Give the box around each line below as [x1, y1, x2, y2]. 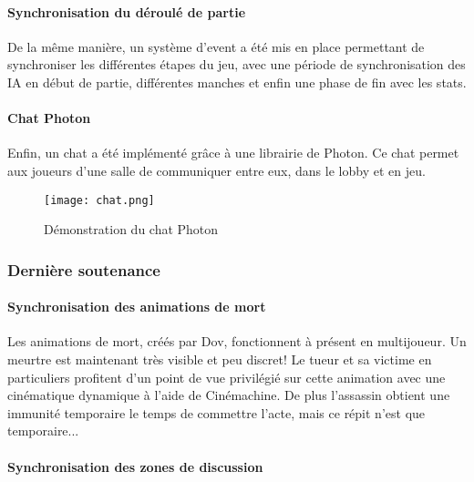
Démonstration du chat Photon [44, 220, 219, 239]
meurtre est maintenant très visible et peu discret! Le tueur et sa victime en [7, 350, 432, 369]
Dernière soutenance [7, 258, 160, 281]
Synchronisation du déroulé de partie [7, 2, 246, 21]
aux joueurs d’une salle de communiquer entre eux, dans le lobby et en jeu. [7, 160, 426, 179]
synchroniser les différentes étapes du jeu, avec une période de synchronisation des [7, 55, 466, 74]
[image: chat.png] [44, 193, 155, 207]
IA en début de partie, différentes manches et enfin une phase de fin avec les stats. [7, 72, 467, 91]
